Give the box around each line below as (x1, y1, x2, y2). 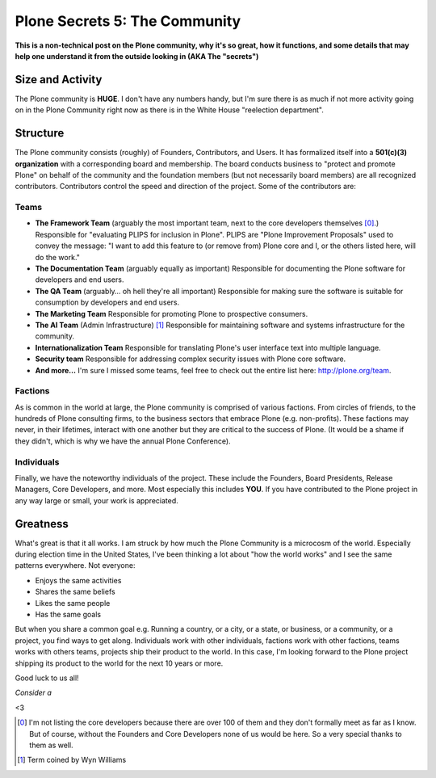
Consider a (15, 688, 52, 698)
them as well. (29, 740, 73, 750)
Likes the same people (35, 598, 111, 608)
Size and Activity (15, 73, 103, 86)
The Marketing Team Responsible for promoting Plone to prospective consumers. (35, 309, 308, 318)
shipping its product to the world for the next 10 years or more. (15, 658, 224, 668)
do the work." (35, 252, 81, 262)
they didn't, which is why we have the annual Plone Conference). (15, 436, 231, 446)
